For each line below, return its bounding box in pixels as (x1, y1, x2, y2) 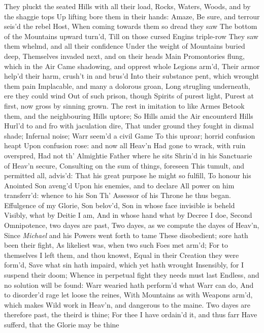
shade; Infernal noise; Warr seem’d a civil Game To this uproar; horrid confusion (4, 130, 255, 141)
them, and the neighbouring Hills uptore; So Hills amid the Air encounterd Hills (4, 110, 253, 121)
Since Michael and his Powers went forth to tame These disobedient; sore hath (4, 229, 248, 240)
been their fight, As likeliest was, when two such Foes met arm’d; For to (4, 240, 228, 250)
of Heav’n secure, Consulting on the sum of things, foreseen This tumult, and (4, 160, 245, 171)
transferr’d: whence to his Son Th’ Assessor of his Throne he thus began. (4, 190, 231, 201)
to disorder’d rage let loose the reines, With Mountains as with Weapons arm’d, (4, 289, 253, 300)
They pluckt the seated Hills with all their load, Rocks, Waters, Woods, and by (4, 1, 251, 11)
